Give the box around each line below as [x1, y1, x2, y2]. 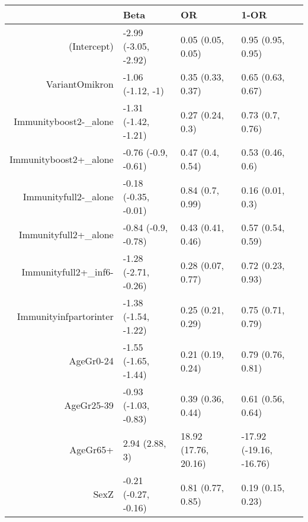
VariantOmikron [46, 76, 114, 91]
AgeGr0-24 [69, 354, 114, 367]
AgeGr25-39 [64, 398, 114, 412]
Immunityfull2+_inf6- [21, 265, 114, 278]
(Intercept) [69, 39, 114, 53]
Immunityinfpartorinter [17, 309, 114, 323]
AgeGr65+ [69, 443, 114, 456]
